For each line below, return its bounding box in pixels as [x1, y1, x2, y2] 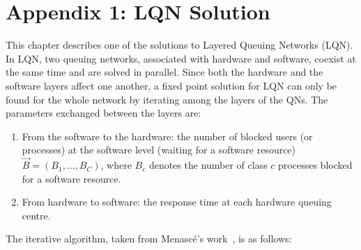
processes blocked [278, 158, 353, 172]
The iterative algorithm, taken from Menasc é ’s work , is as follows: [6, 231, 292, 246]
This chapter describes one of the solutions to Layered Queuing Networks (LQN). [6, 37, 353, 52]
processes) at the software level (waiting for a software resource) [22, 142, 296, 157]
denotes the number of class [148, 158, 268, 172]
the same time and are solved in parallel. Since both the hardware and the [6, 65, 323, 79]
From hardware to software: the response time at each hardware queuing [22, 194, 332, 209]
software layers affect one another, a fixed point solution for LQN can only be [6, 78, 337, 92]
